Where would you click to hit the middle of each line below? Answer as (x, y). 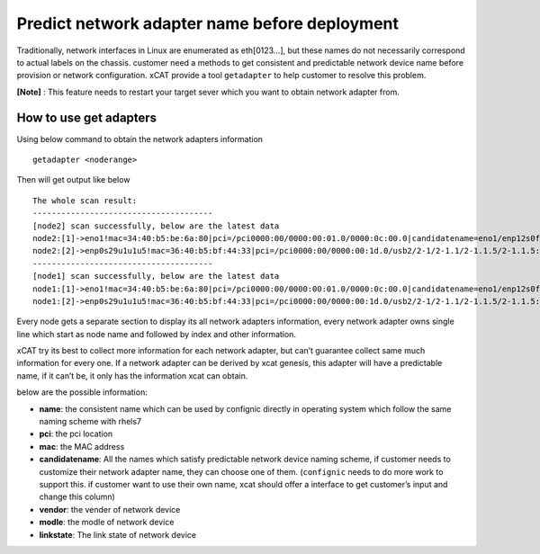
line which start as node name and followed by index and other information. (157, 334)
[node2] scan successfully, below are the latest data (156, 226)
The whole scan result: (85, 201)
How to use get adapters (87, 117)
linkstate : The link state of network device (118, 534)
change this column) (77, 497)
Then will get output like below (73, 180)
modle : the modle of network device (107, 523)
